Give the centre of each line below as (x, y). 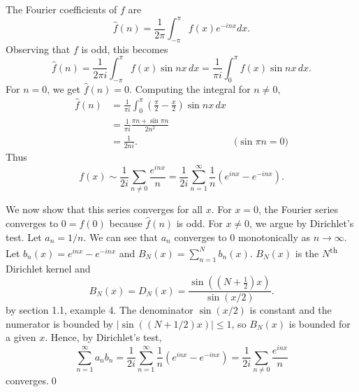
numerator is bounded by (60, 323)
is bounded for (320, 323)
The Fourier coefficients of (61, 9)
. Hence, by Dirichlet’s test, (103, 337)
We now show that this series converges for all (104, 209)
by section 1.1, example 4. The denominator (100, 310)
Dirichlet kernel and (48, 268)
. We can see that (121, 237)
